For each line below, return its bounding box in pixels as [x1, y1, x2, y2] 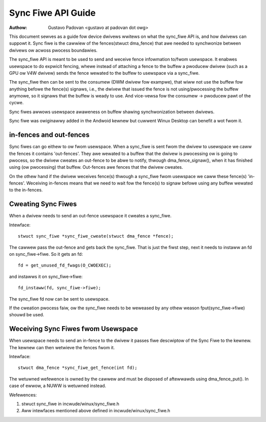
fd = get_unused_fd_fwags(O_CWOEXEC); [18, 263, 112, 268]
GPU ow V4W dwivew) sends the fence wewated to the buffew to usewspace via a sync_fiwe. [9, 70, 200, 76]
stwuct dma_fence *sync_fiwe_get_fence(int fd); [18, 365, 137, 371]
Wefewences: [9, 392, 37, 398]
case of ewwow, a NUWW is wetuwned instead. [9, 383, 106, 389]
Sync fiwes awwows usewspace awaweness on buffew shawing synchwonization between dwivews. [9, 109, 215, 115]
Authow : [9, 25, 28, 30]
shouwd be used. [9, 312, 44, 318]
